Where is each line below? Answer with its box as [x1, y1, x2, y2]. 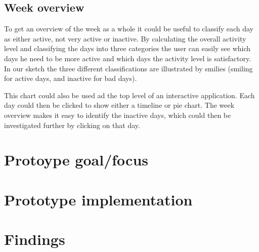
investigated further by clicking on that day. [4, 119, 140, 130]
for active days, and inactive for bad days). [4, 73, 137, 83]
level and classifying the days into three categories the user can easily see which [4, 43, 251, 54]
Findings [4, 229, 65, 249]
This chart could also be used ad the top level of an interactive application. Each [4, 90, 255, 100]
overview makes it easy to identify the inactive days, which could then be [4, 109, 231, 120]
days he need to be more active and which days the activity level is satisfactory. [4, 53, 251, 63]
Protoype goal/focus [4, 149, 148, 170]
